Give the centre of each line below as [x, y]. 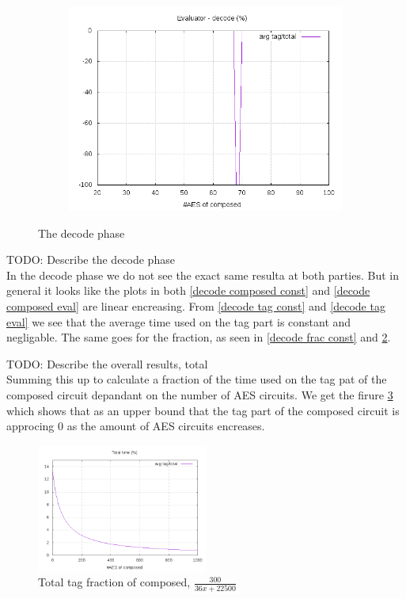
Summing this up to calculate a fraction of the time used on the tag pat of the [197, 379]
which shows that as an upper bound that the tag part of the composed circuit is [203, 410]
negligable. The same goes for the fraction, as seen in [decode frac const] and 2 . [199, 337]
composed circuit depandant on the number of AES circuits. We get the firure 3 [200, 394]
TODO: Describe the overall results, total [107, 363]
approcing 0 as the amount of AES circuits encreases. [136, 426]
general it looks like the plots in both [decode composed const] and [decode [188, 290]
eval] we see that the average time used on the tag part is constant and [179, 321]
